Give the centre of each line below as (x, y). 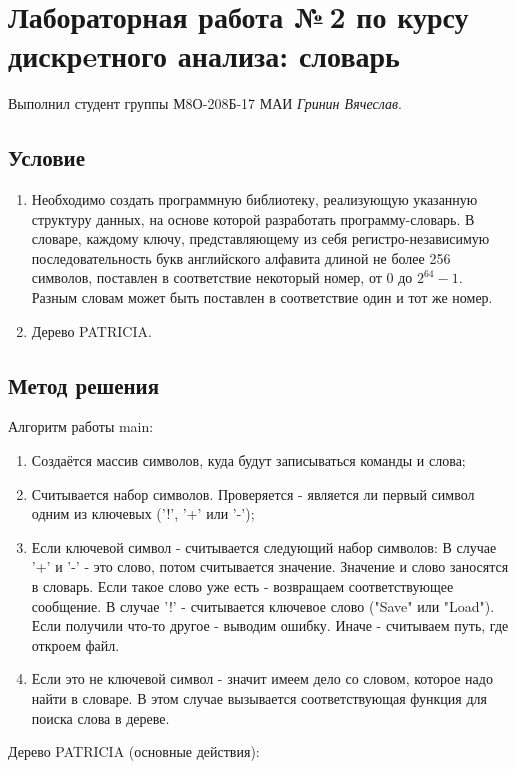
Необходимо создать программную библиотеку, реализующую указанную (254, 199)
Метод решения (84, 384)
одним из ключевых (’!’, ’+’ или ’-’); (143, 513)
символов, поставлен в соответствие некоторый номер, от (206, 277)
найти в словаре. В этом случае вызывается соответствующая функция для (259, 698)
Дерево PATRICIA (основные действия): (134, 751)
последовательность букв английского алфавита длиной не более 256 (241, 257)
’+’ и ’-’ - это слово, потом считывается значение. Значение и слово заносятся (270, 566)
